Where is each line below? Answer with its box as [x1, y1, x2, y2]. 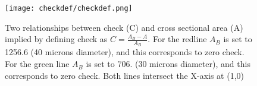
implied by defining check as [5, 33, 108, 45]
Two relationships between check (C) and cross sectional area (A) [5, 21, 243, 33]
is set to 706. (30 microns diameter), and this [86, 58, 250, 70]
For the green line [5, 58, 70, 70]
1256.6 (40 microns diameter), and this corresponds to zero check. [5, 46, 245, 58]
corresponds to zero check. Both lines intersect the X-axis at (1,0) [5, 69, 245, 81]
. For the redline [148, 33, 207, 45]
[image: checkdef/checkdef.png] [5, 4, 133, 12]
